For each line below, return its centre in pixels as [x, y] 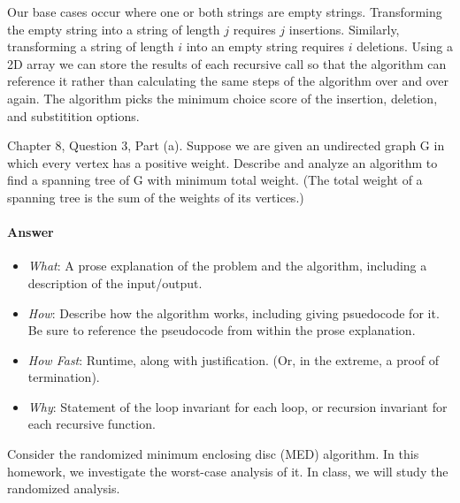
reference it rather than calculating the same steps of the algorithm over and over [228, 81]
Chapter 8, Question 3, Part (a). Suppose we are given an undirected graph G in [226, 145]
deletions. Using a [405, 46]
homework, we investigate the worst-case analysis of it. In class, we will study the [228, 471]
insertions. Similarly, [344, 29]
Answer [31, 232]
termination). [64, 377]
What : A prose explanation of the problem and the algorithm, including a [227, 266]
